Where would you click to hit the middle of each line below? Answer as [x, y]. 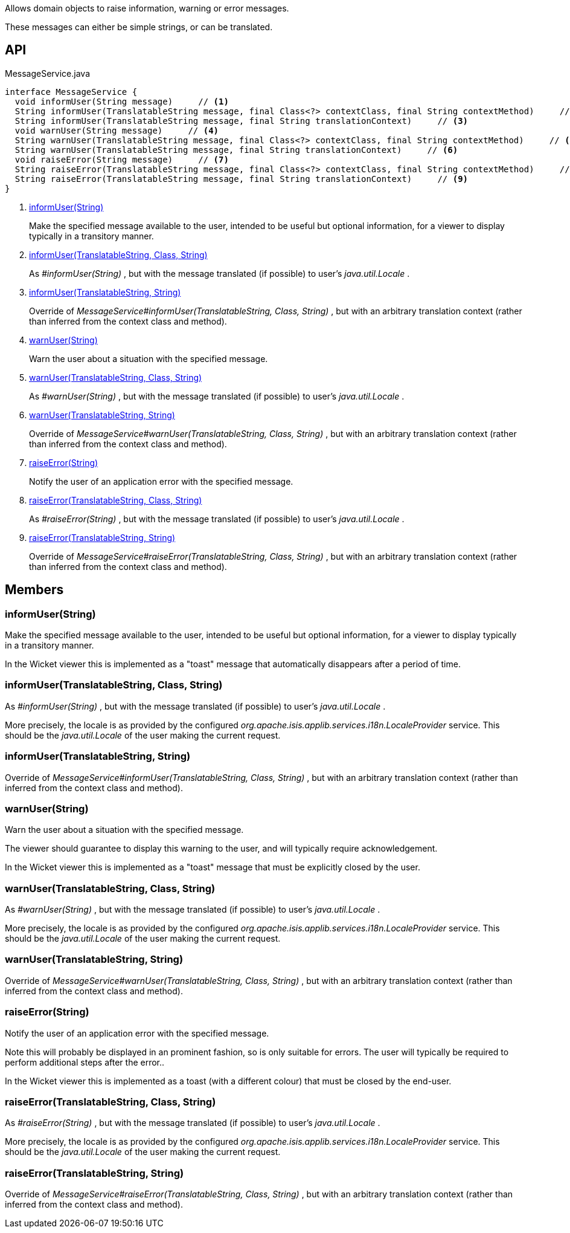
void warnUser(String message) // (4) [117, 130]
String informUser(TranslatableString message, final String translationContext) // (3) [242, 121]
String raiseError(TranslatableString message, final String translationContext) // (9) [242, 179]
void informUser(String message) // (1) [122, 101]
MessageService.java [47, 73]
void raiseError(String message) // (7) [122, 159]
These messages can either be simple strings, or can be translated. [139, 27]
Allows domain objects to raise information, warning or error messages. [147, 8]
